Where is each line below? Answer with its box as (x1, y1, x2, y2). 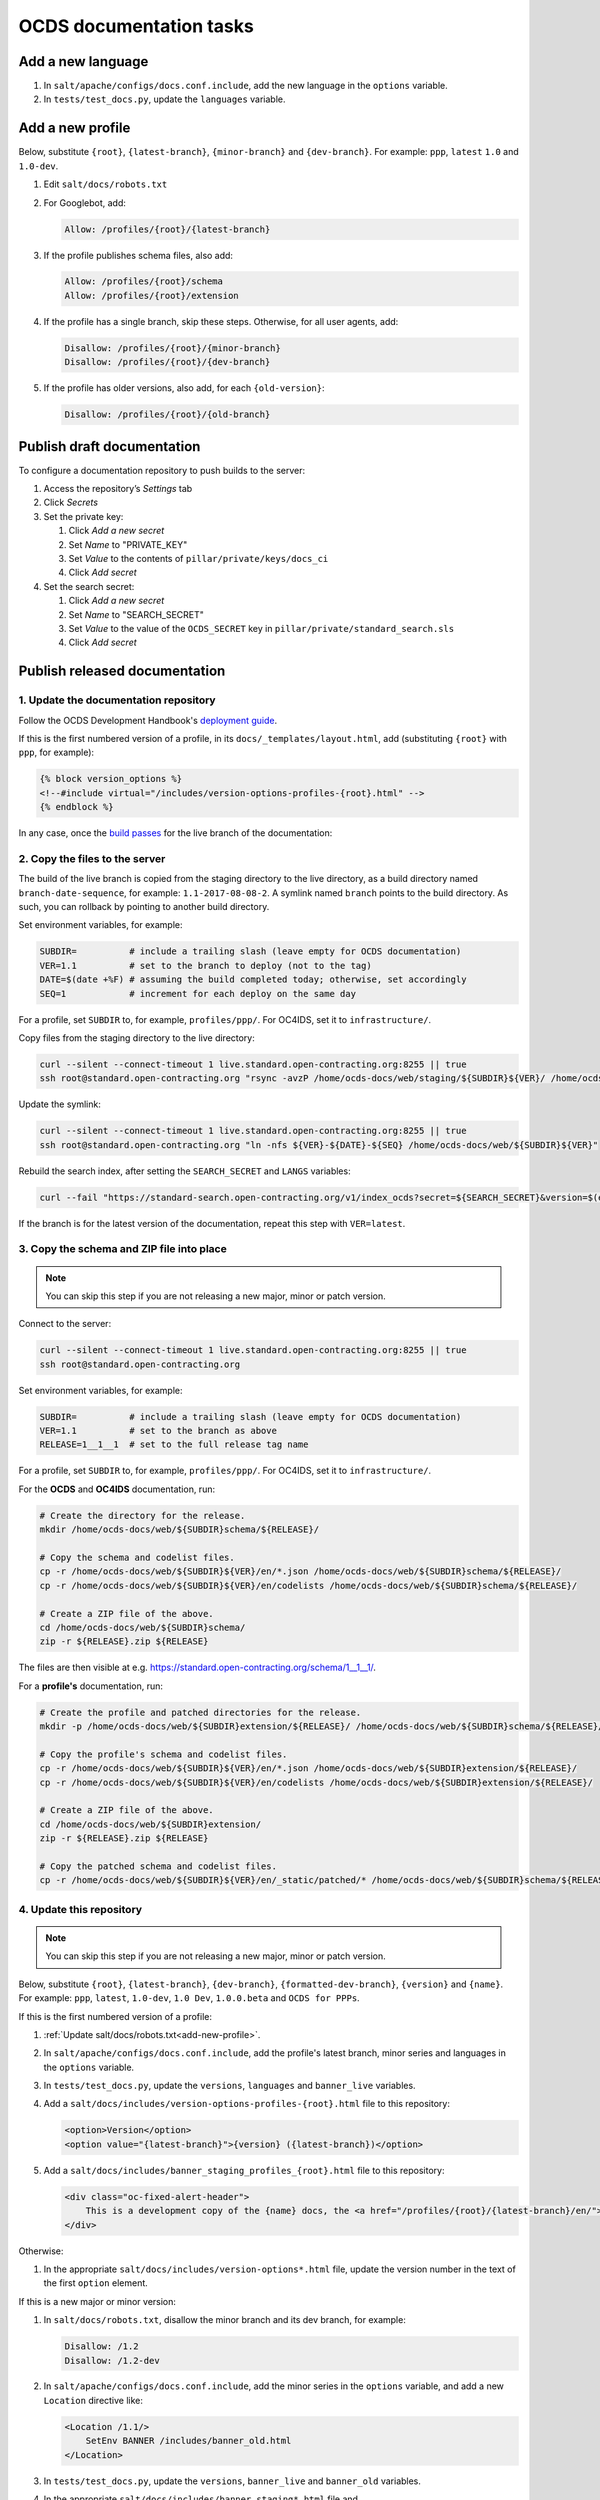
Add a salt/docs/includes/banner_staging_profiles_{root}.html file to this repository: (43, 2164, 445, 2176)
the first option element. (43, 2277, 149, 2289)
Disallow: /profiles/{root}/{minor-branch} (64, 342, 282, 354)
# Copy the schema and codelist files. (39, 1552, 235, 1563)
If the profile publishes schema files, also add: (43, 249, 234, 261)
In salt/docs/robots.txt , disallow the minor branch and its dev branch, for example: (43, 2314, 407, 2326)
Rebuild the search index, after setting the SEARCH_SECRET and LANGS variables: (18, 1165, 351, 1177)
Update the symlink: (18, 1098, 102, 1110)
